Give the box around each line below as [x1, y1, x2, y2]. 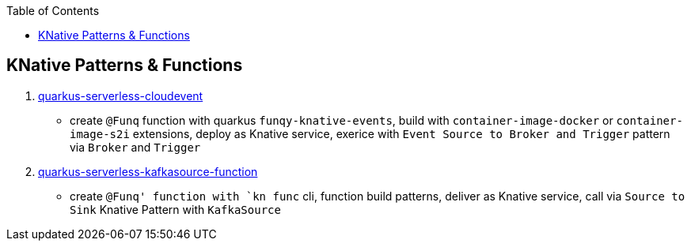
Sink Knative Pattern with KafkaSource [70, 202, 281, 216]
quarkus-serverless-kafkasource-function [38, 164, 258, 178]
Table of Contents [6, 4, 100, 17]
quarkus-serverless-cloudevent [38, 88, 203, 103]
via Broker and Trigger [70, 140, 201, 154]
